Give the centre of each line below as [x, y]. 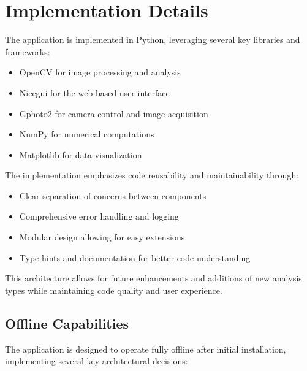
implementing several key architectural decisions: [97, 361]
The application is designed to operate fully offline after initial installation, [146, 349]
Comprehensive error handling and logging [99, 216]
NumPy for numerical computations [87, 134]
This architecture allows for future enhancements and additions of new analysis [153, 278]
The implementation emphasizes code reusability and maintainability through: [152, 175]
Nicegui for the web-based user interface [94, 92]
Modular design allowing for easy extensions [102, 237]
